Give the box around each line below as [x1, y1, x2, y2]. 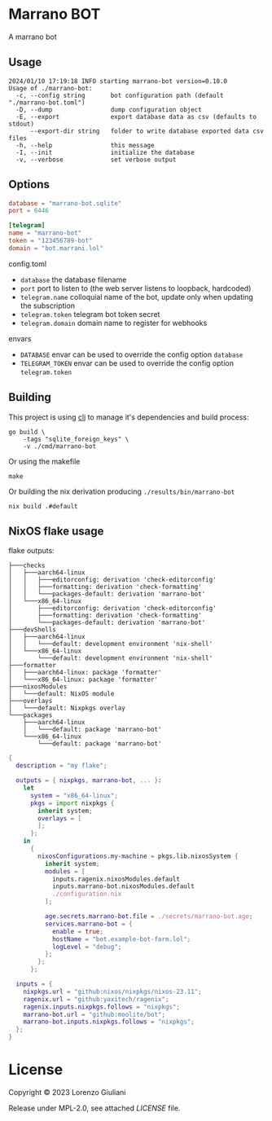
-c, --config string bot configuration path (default [15, 91, 224, 99]
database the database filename [20, 275, 127, 284]
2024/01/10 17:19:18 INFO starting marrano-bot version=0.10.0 [8, 77, 228, 86]
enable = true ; [51, 927, 104, 935]
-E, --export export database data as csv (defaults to [15, 112, 257, 121]
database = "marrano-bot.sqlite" [8, 199, 122, 208]
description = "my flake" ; [15, 762, 107, 770]
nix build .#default [8, 502, 79, 510]
